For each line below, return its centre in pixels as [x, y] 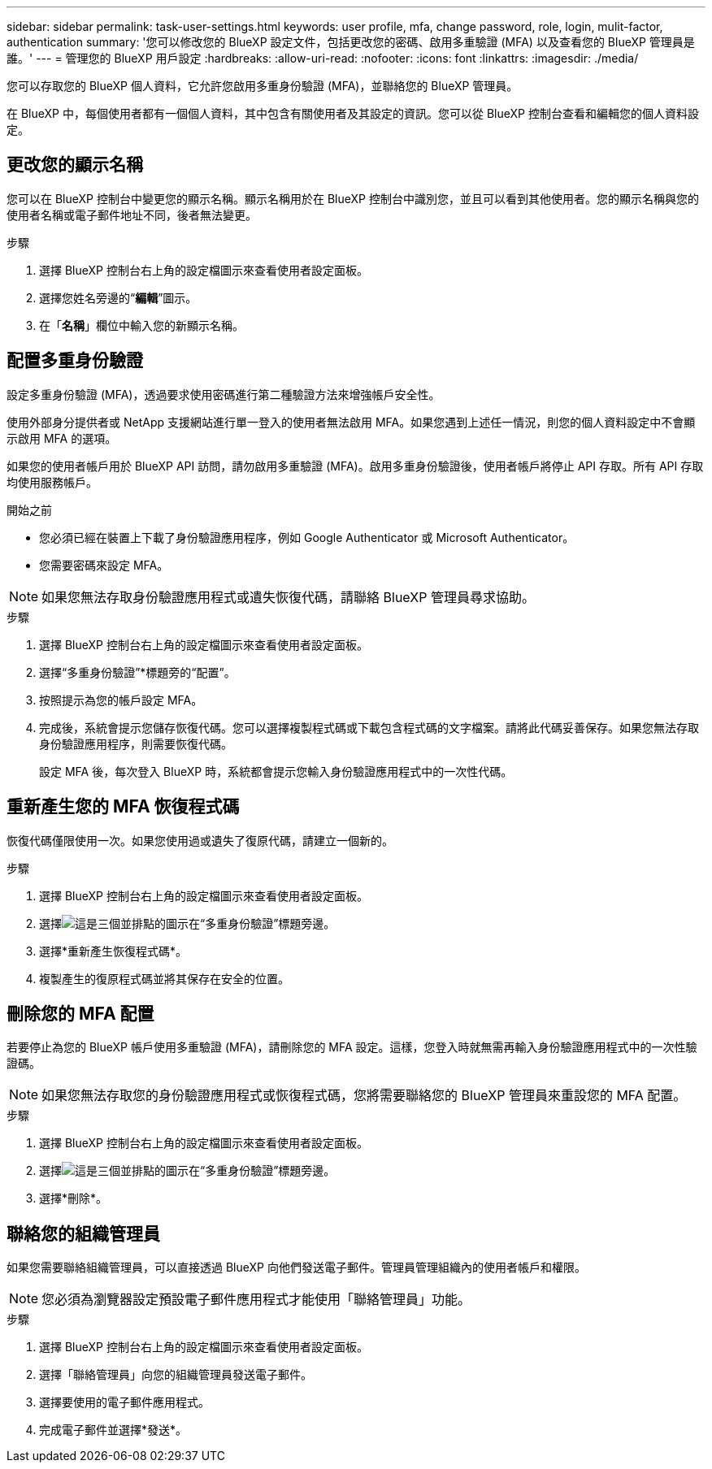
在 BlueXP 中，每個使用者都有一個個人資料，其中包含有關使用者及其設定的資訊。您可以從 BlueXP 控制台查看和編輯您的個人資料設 [353, 113]
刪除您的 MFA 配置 [80, 1013]
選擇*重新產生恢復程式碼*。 [113, 951]
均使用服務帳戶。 [52, 482]
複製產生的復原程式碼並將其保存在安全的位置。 [164, 978]
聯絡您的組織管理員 [83, 1233]
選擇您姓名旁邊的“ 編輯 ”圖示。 [118, 297]
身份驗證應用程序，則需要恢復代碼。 [136, 743]
